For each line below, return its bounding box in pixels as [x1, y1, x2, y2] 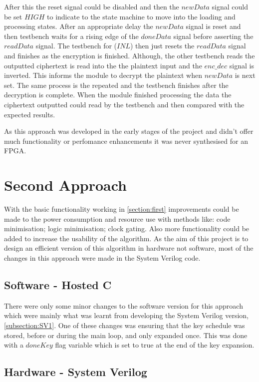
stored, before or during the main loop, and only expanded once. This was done [4, 330, 248, 340]
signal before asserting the [173, 30, 254, 41]
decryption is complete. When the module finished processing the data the [4, 89, 232, 100]
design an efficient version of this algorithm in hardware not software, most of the [4, 243, 254, 253]
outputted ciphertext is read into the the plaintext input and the [4, 60, 202, 70]
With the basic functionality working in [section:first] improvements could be [4, 204, 239, 214]
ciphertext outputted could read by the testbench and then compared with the [4, 99, 245, 109]
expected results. [4, 109, 55, 119]
